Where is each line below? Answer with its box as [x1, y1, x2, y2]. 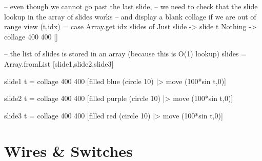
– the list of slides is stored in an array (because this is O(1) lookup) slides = [4, 48, 247, 59]
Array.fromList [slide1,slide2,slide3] [4, 58, 114, 69]
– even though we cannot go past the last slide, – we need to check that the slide [4, 1, 258, 11]
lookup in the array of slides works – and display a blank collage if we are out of [4, 11, 256, 22]
